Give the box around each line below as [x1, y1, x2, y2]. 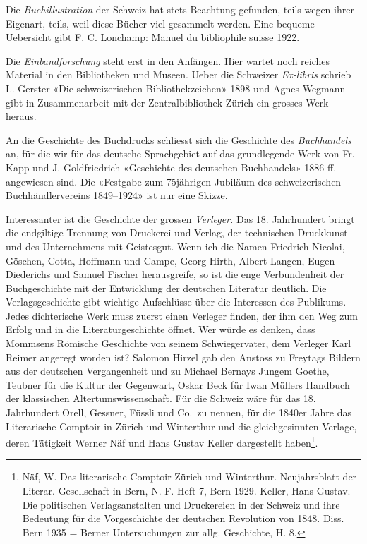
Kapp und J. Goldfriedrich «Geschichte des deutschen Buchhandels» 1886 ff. [6, 159, 337, 174]
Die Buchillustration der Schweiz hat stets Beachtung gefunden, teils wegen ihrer [6, 2, 354, 16]
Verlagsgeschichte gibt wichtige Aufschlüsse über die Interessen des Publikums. [6, 294, 347, 309]
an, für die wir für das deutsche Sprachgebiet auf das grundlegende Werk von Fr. [6, 146, 355, 161]
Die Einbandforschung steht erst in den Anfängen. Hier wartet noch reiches [6, 53, 330, 68]
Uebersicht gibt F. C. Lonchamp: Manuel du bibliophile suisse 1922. [6, 30, 300, 44]
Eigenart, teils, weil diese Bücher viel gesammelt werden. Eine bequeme [6, 16, 315, 30]
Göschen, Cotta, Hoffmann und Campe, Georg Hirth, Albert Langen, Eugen [6, 253, 335, 267]
